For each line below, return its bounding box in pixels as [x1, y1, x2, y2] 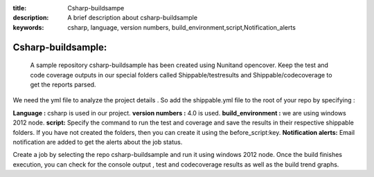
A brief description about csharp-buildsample [67, 14, 197, 22]
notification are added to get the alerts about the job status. [12, 138, 183, 146]
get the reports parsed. [30, 80, 96, 88]
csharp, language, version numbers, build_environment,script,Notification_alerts [67, 23, 296, 31]
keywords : [12, 23, 44, 31]
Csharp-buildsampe [67, 4, 125, 12]
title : [12, 4, 27, 12]
